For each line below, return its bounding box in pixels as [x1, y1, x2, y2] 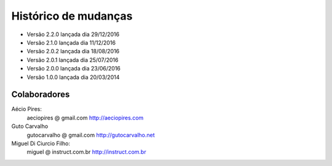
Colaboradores [11, 89, 70, 100]
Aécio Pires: [11, 105, 42, 113]
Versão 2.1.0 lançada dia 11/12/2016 [26, 39, 116, 46]
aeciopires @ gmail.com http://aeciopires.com [26, 114, 144, 121]
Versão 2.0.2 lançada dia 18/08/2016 [26, 48, 120, 55]
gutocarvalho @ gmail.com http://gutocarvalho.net [26, 131, 155, 138]
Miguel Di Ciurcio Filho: [11, 140, 71, 147]
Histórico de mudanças [11, 9, 133, 23]
